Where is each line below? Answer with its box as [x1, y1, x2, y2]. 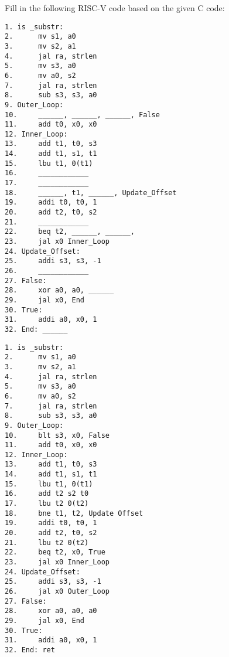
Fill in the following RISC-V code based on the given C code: [5, 2, 225, 13]
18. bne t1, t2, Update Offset [5, 509, 143, 518]
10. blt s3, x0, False [5, 431, 110, 440]
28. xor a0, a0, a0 [5, 607, 97, 615]
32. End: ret [5, 645, 55, 654]
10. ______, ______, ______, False [5, 110, 160, 119]
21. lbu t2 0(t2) [5, 538, 89, 547]
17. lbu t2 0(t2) [5, 499, 89, 508]
